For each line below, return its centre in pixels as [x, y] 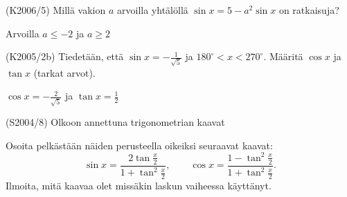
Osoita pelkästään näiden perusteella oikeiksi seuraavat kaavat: [139, 145]
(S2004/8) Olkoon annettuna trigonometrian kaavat [115, 122]
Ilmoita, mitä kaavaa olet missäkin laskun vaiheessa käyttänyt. [139, 185]
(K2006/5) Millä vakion [56, 10]
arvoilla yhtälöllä [153, 10]
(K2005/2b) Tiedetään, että [65, 56]
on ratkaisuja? [309, 10]
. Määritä [283, 56]
